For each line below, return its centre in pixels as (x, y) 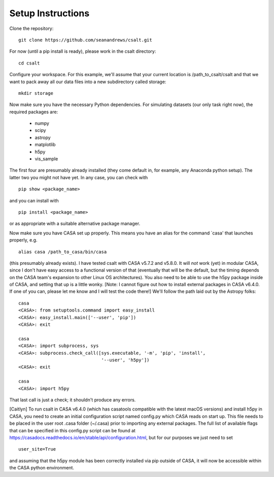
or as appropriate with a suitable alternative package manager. (75, 224)
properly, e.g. (23, 240)
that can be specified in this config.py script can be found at (72, 430)
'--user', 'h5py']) (125, 360)
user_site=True (37, 449)
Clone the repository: (31, 28)
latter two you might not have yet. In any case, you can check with (79, 177)
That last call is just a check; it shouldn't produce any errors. (73, 400)
